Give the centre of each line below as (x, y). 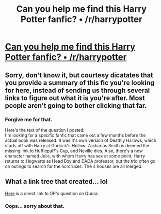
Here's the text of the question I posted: (45, 130)
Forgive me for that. (29, 119)
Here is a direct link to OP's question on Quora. (52, 193)
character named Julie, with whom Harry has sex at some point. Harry (75, 156)
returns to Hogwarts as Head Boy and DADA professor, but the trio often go (80, 161)
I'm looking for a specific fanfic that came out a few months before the (75, 135)
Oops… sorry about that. (35, 206)
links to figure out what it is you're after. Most (75, 98)
